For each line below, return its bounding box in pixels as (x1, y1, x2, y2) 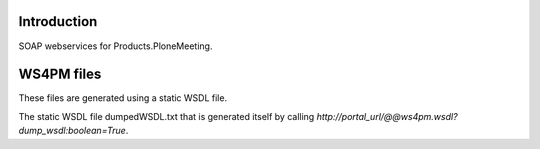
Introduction (18, 13, 98, 30)
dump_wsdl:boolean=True (18, 125, 127, 137)
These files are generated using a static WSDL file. (18, 92, 228, 104)
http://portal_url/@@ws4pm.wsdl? (316, 110, 459, 122)
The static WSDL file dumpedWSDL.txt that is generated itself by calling (18, 110, 315, 122)
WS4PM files (18, 66, 102, 83)
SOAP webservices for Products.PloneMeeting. (18, 40, 213, 52)
